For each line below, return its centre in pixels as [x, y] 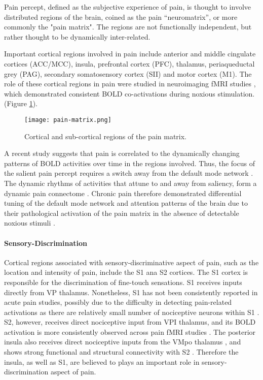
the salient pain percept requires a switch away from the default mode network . [129, 173]
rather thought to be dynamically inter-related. [77, 36]
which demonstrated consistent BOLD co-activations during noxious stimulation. [129, 93]
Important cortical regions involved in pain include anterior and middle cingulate [130, 54]
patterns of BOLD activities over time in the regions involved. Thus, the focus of [129, 163]
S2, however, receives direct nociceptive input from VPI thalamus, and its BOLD [130, 322]
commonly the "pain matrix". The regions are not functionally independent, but [128, 27]
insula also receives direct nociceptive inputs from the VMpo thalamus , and [123, 342]
